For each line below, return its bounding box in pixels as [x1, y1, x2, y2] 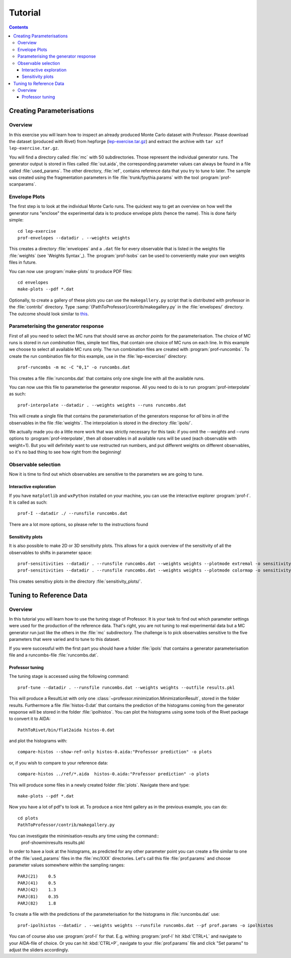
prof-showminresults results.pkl [21, 839, 85, 846]
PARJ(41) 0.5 [17, 880, 56, 886]
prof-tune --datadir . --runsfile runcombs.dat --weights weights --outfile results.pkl [17, 685, 235, 690]
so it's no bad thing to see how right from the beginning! [9, 449, 121, 455]
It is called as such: [9, 499, 48, 505]
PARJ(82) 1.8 [17, 901, 56, 906]
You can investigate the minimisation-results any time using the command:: [9, 833, 159, 839]
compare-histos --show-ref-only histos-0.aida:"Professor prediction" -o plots [17, 749, 212, 755]
